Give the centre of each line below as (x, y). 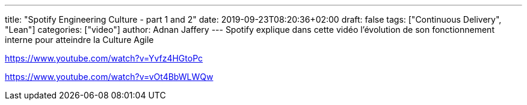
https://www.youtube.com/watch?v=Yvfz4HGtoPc (104, 58)
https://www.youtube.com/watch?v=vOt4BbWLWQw (109, 77)
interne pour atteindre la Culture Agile (79, 40)
